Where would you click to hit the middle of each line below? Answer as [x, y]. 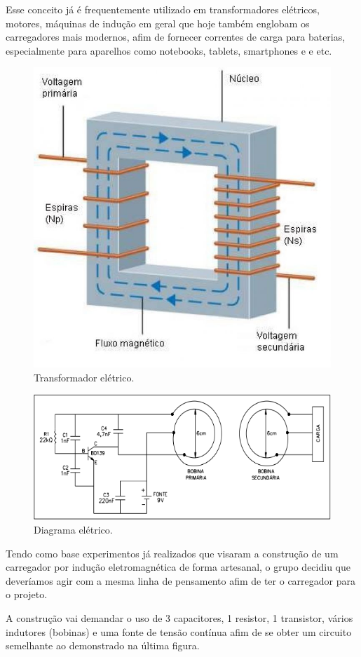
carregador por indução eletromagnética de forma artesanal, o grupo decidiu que [178, 567]
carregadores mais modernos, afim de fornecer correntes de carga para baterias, [176, 37]
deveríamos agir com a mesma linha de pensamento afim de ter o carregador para [180, 580]
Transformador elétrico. [84, 377]
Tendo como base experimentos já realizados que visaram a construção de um [172, 553]
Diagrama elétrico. [73, 530]
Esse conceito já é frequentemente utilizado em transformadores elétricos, [163, 9]
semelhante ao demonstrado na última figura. [103, 645]
